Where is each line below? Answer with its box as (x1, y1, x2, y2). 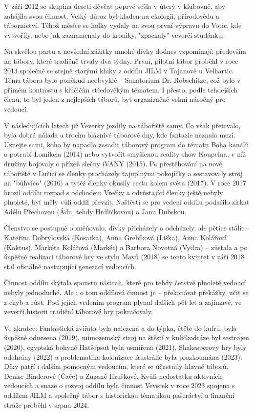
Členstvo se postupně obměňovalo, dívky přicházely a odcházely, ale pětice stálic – (4, 223, 250, 233)
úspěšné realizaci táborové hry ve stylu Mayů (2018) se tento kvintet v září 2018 (4, 252, 244, 262)
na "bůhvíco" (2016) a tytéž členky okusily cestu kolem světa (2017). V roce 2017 (4, 178, 247, 188)
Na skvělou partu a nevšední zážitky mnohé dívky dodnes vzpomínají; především (4, 46, 246, 56)
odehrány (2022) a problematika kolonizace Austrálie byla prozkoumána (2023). (4, 351, 242, 362)
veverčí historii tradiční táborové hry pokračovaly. (4, 306, 153, 317)
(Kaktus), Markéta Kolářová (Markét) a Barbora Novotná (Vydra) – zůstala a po (4, 242, 248, 252)
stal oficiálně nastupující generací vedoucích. (4, 261, 136, 271)
